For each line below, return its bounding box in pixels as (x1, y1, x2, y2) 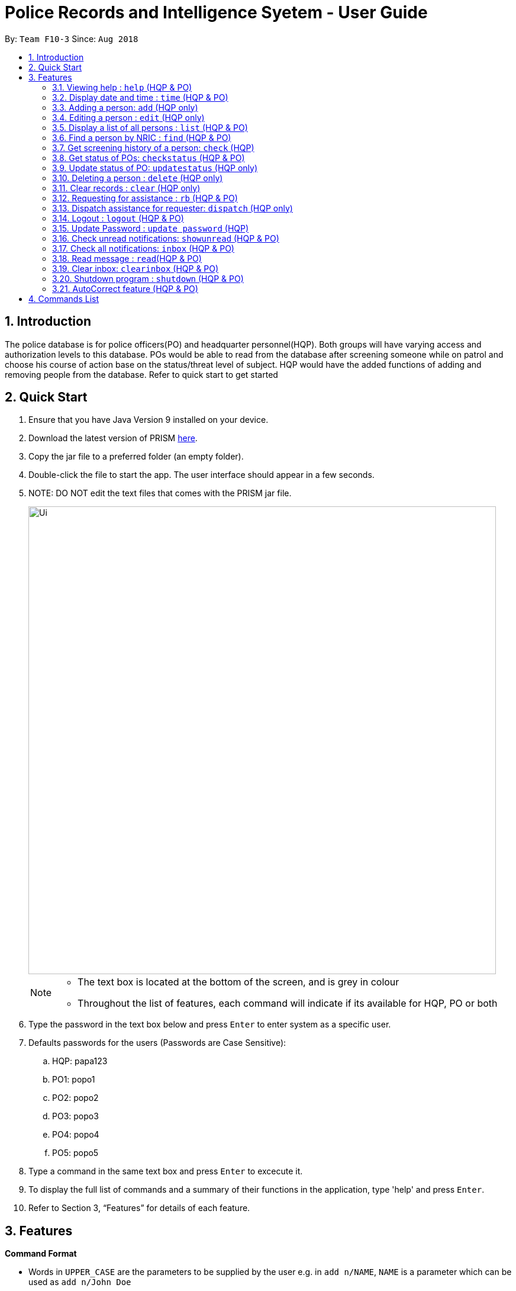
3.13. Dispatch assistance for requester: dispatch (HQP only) (52, 203, 293, 213)
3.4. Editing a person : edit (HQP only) (52, 112, 205, 123)
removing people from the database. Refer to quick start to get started (5, 369, 278, 380)
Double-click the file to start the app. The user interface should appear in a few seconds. (28, 470, 375, 480)
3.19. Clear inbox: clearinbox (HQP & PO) (52, 263, 219, 274)
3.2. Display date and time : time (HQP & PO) (52, 92, 228, 102)
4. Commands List (28, 293, 99, 304)
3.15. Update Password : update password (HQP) (52, 223, 249, 233)
